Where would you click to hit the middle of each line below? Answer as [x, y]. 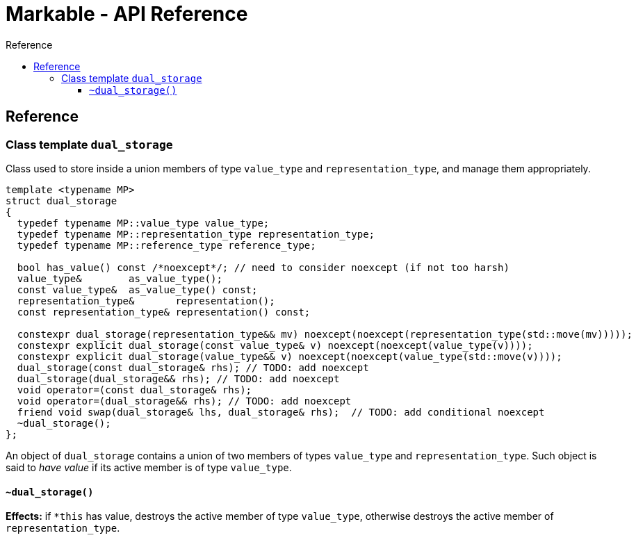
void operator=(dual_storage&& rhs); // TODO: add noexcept [184, 401]
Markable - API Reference [127, 14]
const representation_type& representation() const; [164, 312]
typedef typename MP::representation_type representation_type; [196, 234]
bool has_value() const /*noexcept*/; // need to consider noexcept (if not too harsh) [263, 267]
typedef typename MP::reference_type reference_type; [166, 245]
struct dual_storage [62, 201]
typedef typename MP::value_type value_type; [143, 223]
